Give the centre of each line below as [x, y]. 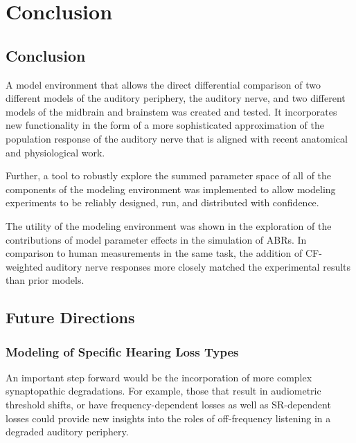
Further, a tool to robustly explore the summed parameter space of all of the [169, 175]
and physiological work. [55, 152]
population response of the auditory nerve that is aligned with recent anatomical [177, 138]
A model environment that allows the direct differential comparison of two [163, 84]
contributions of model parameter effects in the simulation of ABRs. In [156, 239]
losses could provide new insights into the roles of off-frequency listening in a [168, 418]
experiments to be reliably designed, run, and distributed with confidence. [162, 202]
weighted [24, 266]
